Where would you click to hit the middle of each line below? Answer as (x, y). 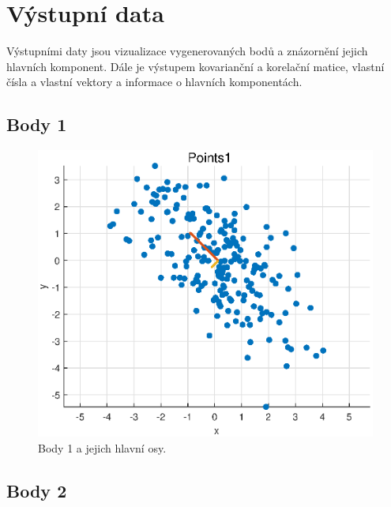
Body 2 (37, 490)
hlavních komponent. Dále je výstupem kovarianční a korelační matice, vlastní (195, 66)
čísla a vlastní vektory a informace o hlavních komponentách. (154, 82)
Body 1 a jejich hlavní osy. (102, 447)
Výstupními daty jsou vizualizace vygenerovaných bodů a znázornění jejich (187, 51)
